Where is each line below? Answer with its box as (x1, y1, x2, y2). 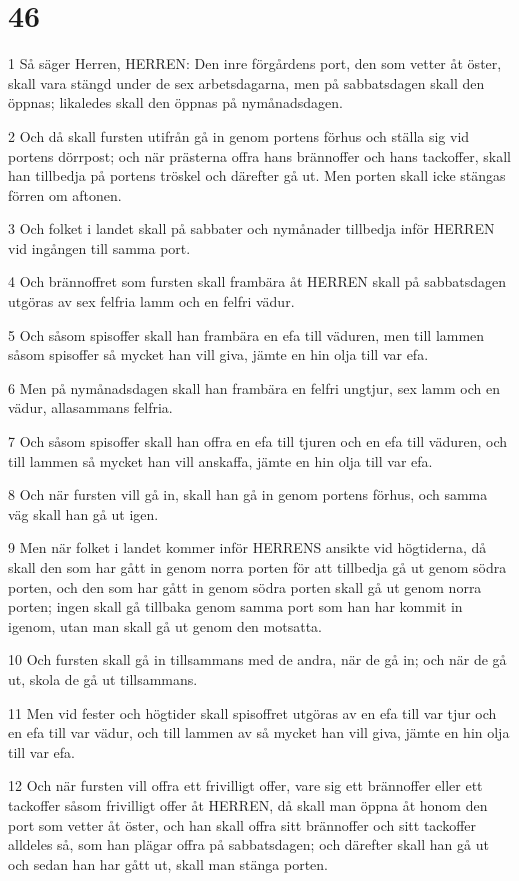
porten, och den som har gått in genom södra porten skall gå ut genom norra (8, 576, 482, 597)
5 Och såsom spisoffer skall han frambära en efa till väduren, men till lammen (8, 324, 485, 345)
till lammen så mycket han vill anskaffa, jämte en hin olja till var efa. (8, 450, 433, 471)
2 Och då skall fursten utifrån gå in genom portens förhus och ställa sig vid (8, 125, 470, 146)
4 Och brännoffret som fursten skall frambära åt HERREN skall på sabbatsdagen (8, 271, 507, 292)
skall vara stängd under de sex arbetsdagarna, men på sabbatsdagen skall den (8, 72, 485, 93)
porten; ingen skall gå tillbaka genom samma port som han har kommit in (8, 596, 463, 617)
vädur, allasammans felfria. (8, 397, 173, 418)
